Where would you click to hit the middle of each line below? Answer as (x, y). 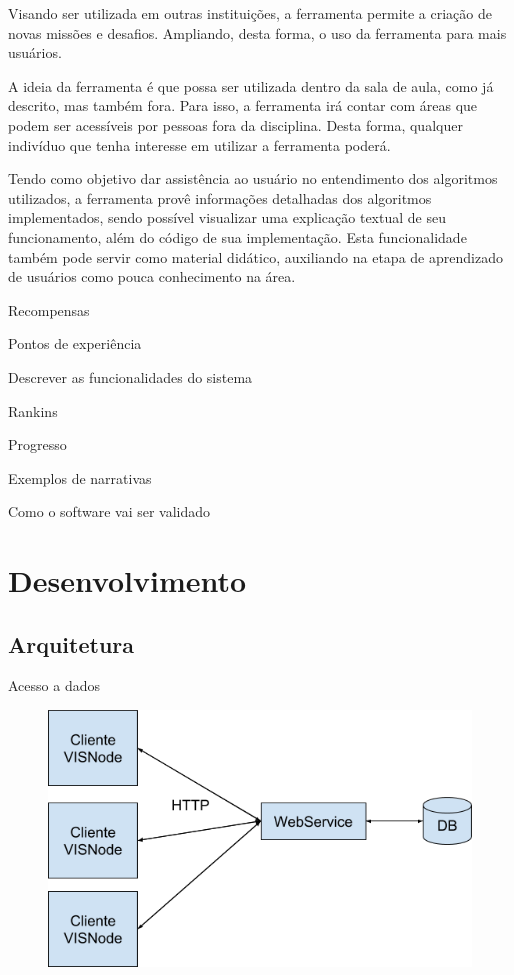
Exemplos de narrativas (80, 477)
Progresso (37, 444)
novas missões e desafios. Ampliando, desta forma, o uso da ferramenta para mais (257, 32)
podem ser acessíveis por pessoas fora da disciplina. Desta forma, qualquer (235, 124)
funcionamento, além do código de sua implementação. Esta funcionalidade (237, 236)
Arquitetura (71, 643)
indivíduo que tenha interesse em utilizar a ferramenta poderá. (199, 144)
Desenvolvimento (127, 580)
